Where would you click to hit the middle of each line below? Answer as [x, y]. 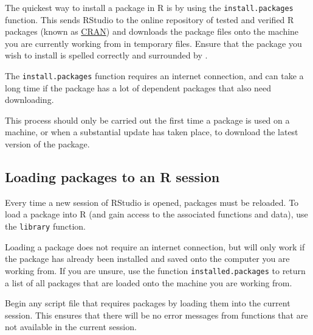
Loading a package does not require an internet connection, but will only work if [155, 246]
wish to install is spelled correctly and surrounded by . [106, 55]
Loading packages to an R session [112, 177]
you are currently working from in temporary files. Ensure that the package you [153, 43]
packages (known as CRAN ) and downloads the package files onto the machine [152, 31]
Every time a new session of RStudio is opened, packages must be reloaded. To [152, 202]
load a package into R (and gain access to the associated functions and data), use [156, 214]
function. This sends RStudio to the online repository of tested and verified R [150, 19]
